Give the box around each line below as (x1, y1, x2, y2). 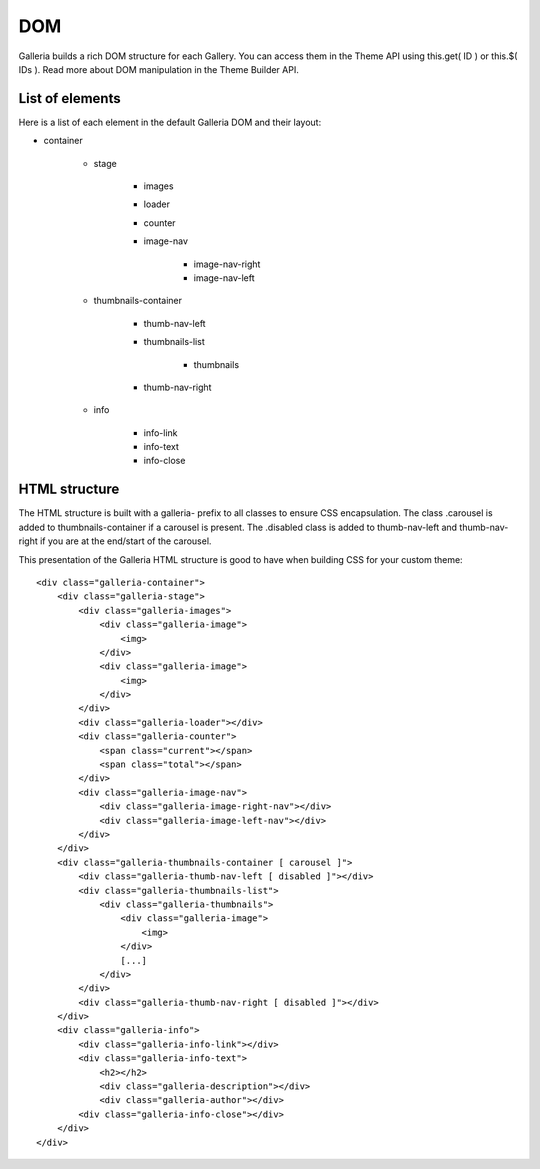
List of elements (18, 90, 121, 107)
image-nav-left (193, 271, 255, 284)
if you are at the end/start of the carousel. (40, 535, 212, 547)
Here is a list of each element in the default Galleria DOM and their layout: (18, 116, 322, 128)
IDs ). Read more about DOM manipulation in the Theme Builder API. (18, 63, 299, 75)
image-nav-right (193, 258, 261, 270)
